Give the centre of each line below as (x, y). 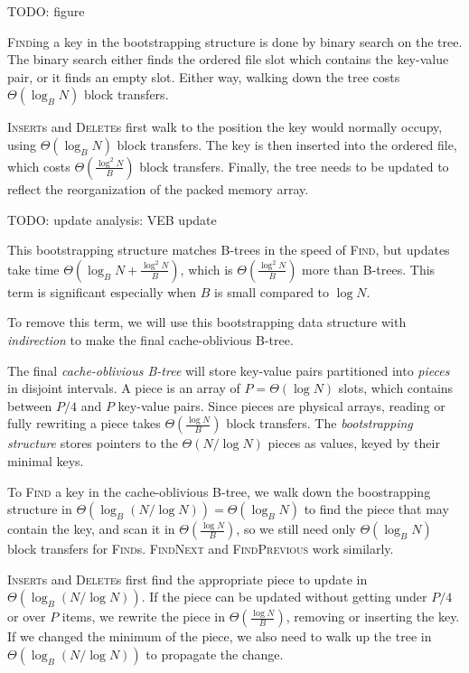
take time (33, 269)
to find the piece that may (376, 509)
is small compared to (272, 291)
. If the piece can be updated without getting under (284, 597)
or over (27, 617)
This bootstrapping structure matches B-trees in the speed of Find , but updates (229, 250)
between (30, 405)
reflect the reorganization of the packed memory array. (158, 188)
